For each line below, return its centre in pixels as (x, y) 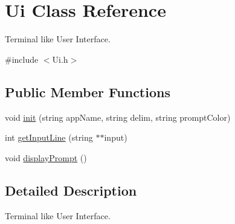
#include (22, 59)
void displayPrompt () (46, 157)
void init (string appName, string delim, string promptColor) (118, 117)
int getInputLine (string (49, 137)
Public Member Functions (88, 91)
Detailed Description (71, 190)
